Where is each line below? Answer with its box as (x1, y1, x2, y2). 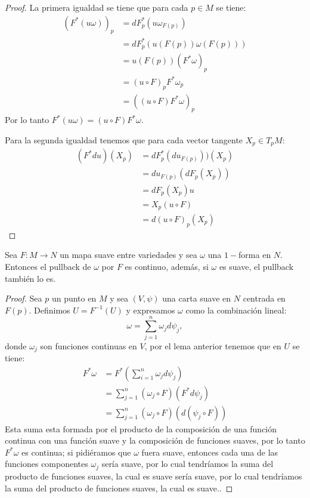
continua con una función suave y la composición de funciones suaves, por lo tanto (5, 434, 305, 447)
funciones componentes (5, 457, 88, 470)
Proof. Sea (5, 292, 42, 305)
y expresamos (126, 303, 175, 316)
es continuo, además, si (125, 260, 209, 273)
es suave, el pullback (219, 260, 294, 273)
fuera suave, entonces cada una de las (141, 445, 278, 458)
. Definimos (29, 303, 70, 316)
